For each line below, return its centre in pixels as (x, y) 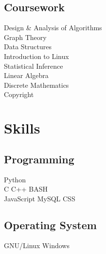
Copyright (19, 94)
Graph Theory (25, 37)
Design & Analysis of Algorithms (53, 28)
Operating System (50, 225)
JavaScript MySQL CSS (40, 198)
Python (15, 179)
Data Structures (28, 47)
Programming (39, 159)
